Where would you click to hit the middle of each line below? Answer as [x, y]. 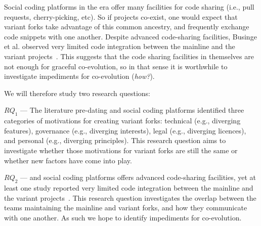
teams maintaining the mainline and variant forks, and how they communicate [126, 208]
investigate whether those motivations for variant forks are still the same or [121, 150]
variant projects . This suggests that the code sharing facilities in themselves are [129, 56]
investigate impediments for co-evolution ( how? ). [79, 76]
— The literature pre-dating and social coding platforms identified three [132, 110]
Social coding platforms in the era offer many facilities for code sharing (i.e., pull [129, 7]
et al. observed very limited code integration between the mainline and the [120, 46]
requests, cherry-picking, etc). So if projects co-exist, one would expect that [121, 16]
